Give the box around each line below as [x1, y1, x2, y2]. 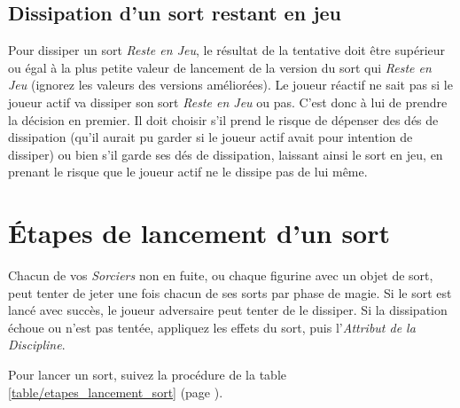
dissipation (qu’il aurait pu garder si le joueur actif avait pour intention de [8, 128, 413, 146]
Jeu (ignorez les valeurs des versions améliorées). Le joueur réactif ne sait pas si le [8, 75, 453, 94]
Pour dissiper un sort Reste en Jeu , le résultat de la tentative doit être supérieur [8, 41, 446, 59]
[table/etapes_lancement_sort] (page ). [8, 382, 223, 401]
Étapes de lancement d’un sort [8, 215, 390, 251]
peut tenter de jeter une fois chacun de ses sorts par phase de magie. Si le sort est [8, 283, 452, 302]
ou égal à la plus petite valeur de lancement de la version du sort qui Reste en [8, 58, 432, 76]
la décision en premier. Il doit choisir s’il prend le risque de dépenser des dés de [8, 110, 439, 129]
